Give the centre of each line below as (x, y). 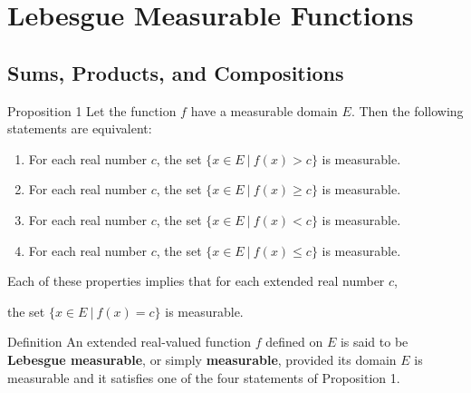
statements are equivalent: (80, 128)
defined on (294, 342)
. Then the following (407, 110)
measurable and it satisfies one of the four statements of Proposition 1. (204, 377)
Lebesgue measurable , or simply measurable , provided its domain (202, 359)
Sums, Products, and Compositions (176, 72)
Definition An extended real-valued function (130, 342)
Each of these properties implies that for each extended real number (196, 281)
